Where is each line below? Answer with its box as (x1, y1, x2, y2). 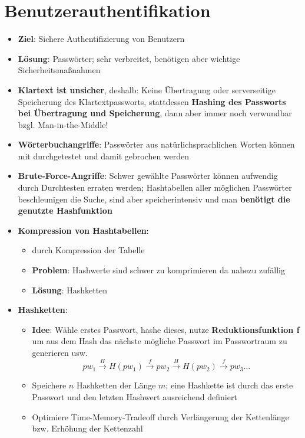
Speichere (32, 379, 67, 391)
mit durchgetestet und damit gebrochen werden (18, 149, 190, 162)
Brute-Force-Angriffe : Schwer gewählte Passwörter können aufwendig (18, 169, 278, 182)
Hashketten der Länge (76, 379, 156, 391)
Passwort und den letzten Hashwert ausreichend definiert (32, 390, 237, 403)
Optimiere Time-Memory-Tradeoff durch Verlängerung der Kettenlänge (32, 410, 289, 423)
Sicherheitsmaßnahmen (18, 64, 101, 76)
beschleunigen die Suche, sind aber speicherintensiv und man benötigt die (18, 192, 290, 205)
